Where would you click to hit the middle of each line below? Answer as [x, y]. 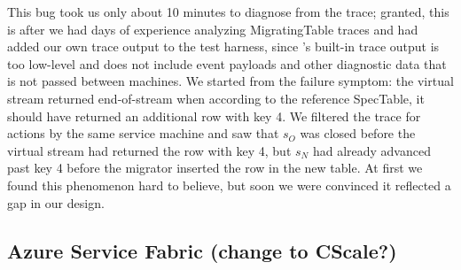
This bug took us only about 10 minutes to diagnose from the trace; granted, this [228, 12]
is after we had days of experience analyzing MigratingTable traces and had [213, 29]
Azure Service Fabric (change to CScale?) [202, 250]
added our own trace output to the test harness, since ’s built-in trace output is [223, 46]
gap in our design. [56, 202]
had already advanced [371, 150]
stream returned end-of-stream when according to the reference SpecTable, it [216, 98]
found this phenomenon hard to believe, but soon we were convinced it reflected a [229, 185]
